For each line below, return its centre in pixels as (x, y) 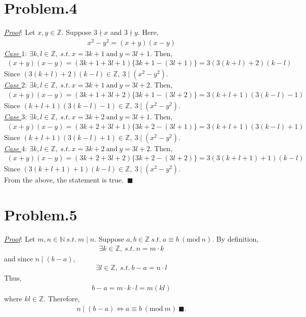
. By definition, (235, 239)
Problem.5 (41, 215)
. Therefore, (62, 298)
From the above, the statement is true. (64, 180)
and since (18, 258)
